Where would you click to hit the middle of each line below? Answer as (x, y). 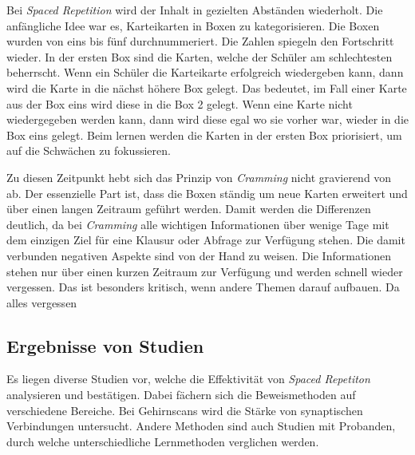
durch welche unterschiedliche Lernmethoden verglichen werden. (163, 441)
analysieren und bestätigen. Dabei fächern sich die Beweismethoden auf (181, 395)
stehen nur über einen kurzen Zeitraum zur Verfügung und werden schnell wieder (205, 271)
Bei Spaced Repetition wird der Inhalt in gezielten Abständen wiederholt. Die (195, 10)
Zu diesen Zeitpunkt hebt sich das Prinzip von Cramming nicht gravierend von (199, 177)
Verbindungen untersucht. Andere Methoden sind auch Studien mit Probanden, (201, 426)
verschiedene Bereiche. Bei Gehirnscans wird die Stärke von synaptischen (185, 410)
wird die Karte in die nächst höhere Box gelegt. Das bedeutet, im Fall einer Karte (207, 87)
